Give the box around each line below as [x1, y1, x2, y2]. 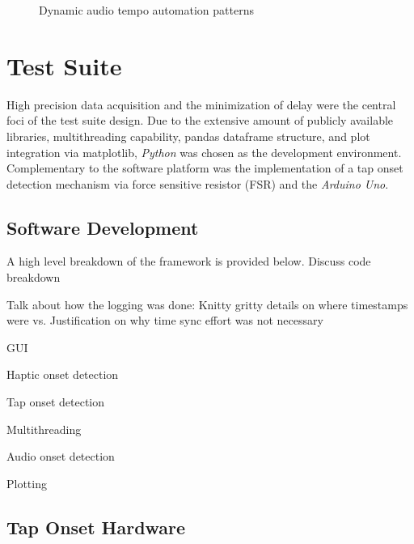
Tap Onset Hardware [6, 514, 186, 539]
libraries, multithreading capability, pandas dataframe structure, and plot [6, 127, 370, 144]
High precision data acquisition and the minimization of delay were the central [6, 96, 396, 113]
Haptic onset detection [6, 366, 119, 383]
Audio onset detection [6, 448, 115, 465]
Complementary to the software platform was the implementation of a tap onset [6, 159, 403, 176]
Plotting [6, 474, 47, 491]
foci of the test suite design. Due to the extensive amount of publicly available [6, 112, 394, 129]
